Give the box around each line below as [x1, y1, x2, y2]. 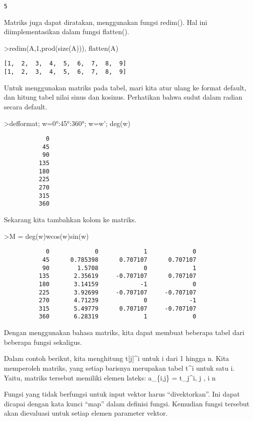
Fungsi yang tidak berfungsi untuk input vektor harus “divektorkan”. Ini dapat [4, 389, 240, 399]
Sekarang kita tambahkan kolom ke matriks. [4, 214, 137, 225]
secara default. [4, 101, 47, 111]
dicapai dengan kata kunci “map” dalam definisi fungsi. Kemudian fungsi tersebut [4, 398, 250, 408]
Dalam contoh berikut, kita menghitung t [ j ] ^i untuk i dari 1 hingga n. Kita [4, 353, 229, 363]
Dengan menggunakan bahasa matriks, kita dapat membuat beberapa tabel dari [4, 327, 245, 337]
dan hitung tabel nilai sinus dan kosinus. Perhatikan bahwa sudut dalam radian [4, 92, 243, 102]
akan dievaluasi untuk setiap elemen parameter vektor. [4, 408, 168, 418]
